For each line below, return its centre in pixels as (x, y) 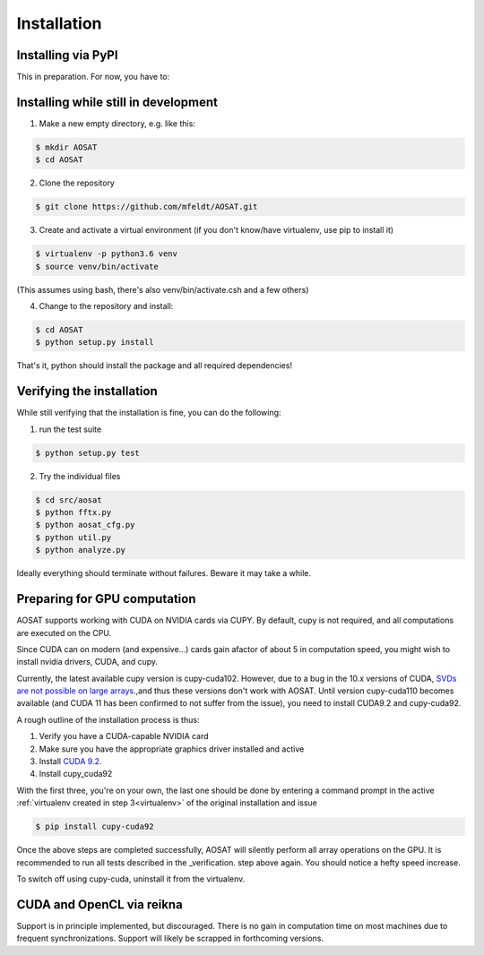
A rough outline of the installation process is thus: (108, 719)
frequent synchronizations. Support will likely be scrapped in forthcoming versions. (170, 938)
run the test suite (70, 429)
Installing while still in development (117, 102)
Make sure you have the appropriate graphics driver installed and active (172, 749)
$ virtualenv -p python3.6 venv (107, 254)
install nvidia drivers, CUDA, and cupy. (87, 662)
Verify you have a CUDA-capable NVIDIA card (124, 736)
